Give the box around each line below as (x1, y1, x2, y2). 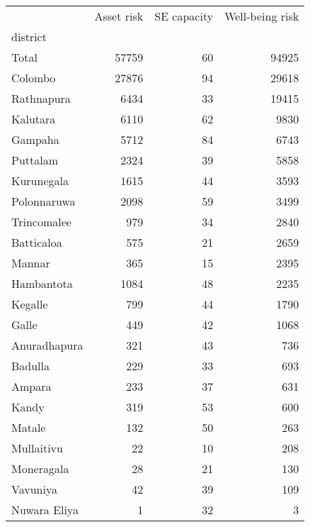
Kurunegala (11, 172, 69, 189)
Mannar (11, 255, 50, 271)
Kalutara (11, 111, 56, 127)
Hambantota (11, 275, 73, 292)
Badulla (11, 357, 50, 374)
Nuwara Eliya (11, 501, 79, 518)
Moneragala (11, 460, 69, 477)
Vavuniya (11, 481, 57, 497)
